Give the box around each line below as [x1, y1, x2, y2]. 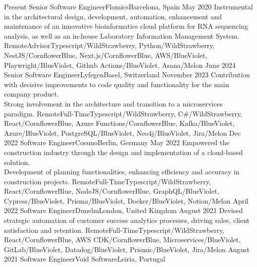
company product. [4, 89, 59, 99]
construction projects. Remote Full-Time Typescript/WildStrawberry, [4, 176, 211, 186]
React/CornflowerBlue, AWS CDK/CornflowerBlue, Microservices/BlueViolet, [4, 234, 241, 245]
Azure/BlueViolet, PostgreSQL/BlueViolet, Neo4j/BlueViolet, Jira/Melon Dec [4, 127, 241, 138]
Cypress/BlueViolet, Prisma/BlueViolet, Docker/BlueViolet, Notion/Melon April [4, 195, 249, 206]
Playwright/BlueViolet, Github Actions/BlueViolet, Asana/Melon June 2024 [4, 59, 236, 70]
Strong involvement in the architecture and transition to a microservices [4, 98, 223, 108]
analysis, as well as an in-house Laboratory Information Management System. [4, 30, 240, 41]
